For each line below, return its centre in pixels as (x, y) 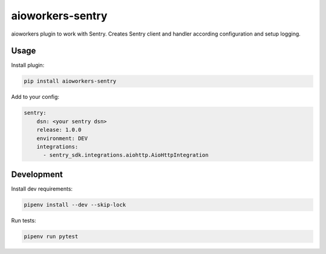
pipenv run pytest (51, 236)
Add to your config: (35, 97)
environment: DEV (62, 138)
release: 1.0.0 (59, 130)
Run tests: (24, 220)
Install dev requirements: (42, 189)
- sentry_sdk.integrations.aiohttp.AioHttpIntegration (126, 155)
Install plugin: (28, 65)
